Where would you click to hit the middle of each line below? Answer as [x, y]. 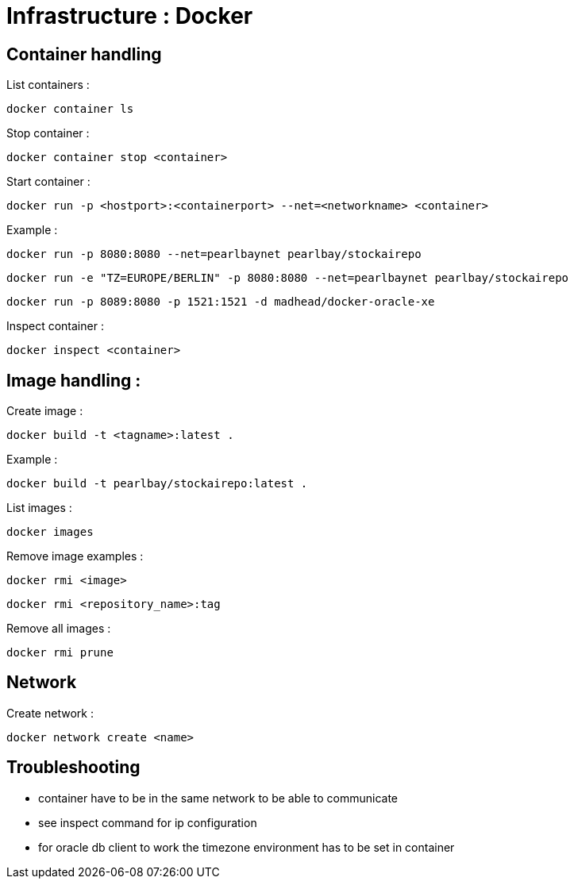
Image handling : [74, 380]
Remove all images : [59, 629]
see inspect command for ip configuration [148, 822]
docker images [50, 532]
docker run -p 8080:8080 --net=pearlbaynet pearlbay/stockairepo [214, 254]
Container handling [84, 54]
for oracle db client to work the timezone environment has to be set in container [247, 847]
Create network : [50, 713]
